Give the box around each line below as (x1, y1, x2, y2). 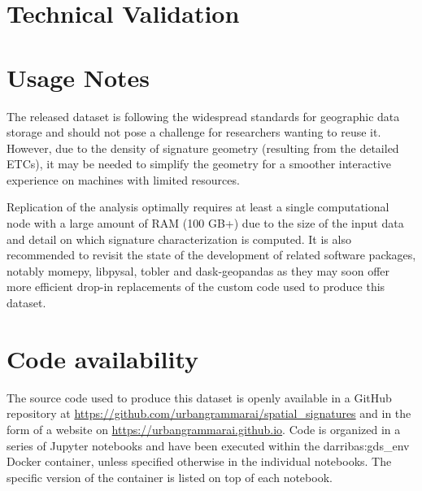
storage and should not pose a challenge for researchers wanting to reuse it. (7, 124, 381, 141)
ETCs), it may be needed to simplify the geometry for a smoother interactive (7, 155, 392, 172)
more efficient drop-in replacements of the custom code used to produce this (7, 278, 385, 295)
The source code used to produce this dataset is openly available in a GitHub (7, 389, 392, 406)
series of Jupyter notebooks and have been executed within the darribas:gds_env (7, 437, 410, 454)
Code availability (7, 341, 199, 375)
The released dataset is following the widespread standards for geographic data (7, 107, 400, 124)
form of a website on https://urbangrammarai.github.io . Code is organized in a (7, 420, 401, 437)
